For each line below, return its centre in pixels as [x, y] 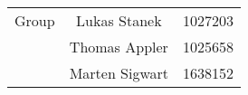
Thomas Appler [119, 47]
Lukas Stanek [119, 20]
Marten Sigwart [119, 73]
